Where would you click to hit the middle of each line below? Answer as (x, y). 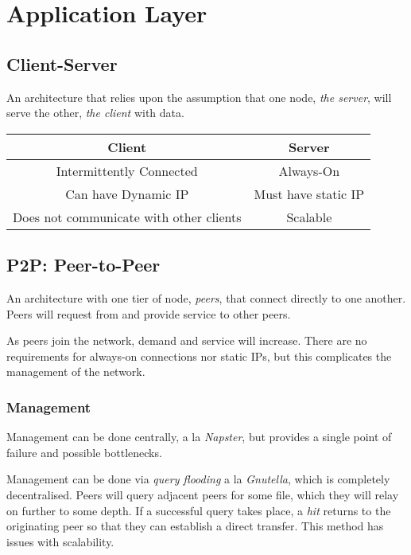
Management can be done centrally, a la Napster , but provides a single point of (199, 437)
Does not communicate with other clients (127, 217)
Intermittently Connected (127, 170)
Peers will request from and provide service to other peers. (149, 313)
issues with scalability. (60, 541)
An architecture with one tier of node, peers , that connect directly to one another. (206, 297)
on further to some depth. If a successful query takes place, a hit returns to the (199, 510)
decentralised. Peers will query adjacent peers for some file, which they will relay (203, 494)
